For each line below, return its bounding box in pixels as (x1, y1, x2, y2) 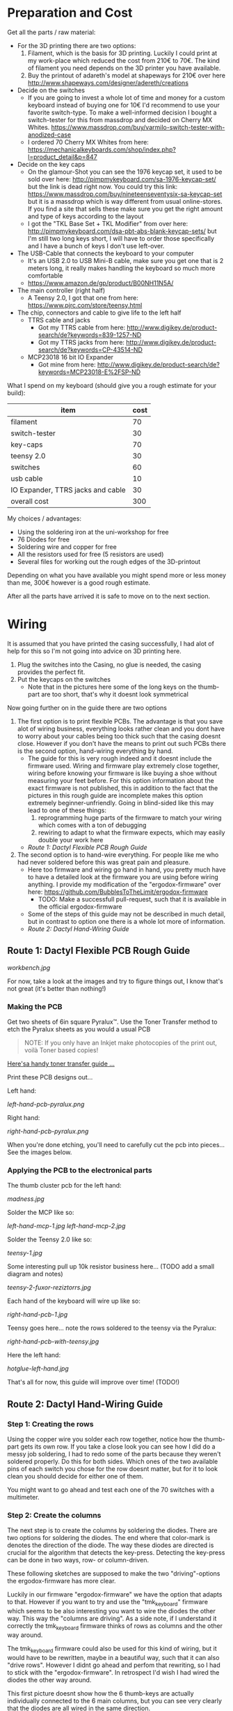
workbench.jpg (7, 963, 51, 971)
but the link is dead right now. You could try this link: (27, 182, 178, 190)
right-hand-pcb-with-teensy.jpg (7, 1338, 99, 1346)
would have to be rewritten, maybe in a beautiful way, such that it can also (7, 1653, 220, 1661)
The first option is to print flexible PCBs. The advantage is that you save (17, 717, 223, 725)
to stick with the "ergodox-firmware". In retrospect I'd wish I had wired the (7, 1668, 220, 1676)
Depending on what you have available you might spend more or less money (7, 571, 227, 579)
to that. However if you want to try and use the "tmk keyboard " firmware (7, 1598, 209, 1608)
